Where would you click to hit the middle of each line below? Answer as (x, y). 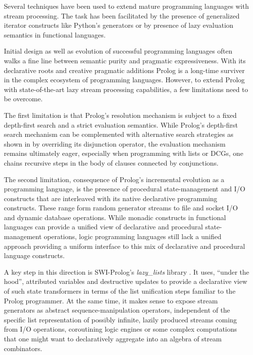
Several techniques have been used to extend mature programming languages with (126, 6)
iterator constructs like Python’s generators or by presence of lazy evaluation (119, 25)
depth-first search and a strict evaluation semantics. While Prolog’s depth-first (121, 124)
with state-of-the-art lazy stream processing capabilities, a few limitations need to (126, 89)
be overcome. (23, 99)
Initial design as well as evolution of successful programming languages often (118, 51)
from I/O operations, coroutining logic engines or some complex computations (121, 329)
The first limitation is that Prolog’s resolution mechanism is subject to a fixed (120, 115)
